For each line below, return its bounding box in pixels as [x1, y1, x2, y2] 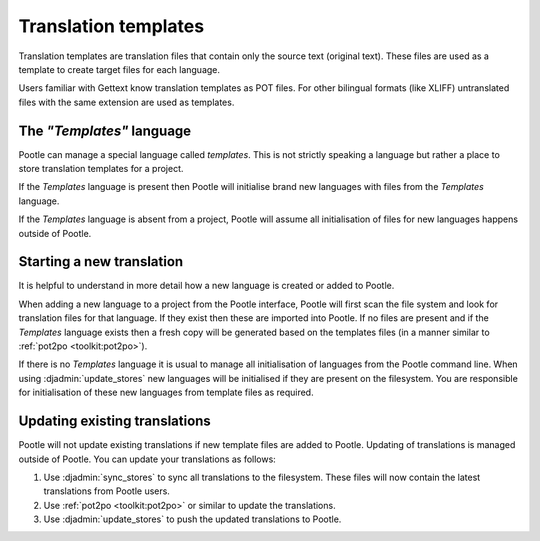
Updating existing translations [18, 413, 212, 430]
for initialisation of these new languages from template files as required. [18, 386, 314, 399]
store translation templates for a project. [18, 163, 184, 175]
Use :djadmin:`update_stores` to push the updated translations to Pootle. [43, 513, 342, 525]
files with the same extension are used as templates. [18, 96, 235, 108]
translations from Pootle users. [43, 485, 170, 497]
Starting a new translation [18, 253, 184, 270]
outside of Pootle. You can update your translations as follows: [18, 453, 277, 465]
